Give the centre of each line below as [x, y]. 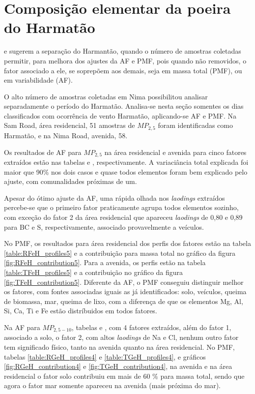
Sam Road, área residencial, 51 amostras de [70, 125]
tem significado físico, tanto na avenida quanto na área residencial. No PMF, [119, 347]
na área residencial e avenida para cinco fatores [175, 152]
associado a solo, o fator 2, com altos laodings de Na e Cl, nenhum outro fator [121, 337]
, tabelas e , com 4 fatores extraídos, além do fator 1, [151, 327]
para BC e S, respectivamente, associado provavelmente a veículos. [104, 227]
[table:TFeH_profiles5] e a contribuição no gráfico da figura [94, 272]
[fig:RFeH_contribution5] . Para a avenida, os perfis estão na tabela [105, 262]
